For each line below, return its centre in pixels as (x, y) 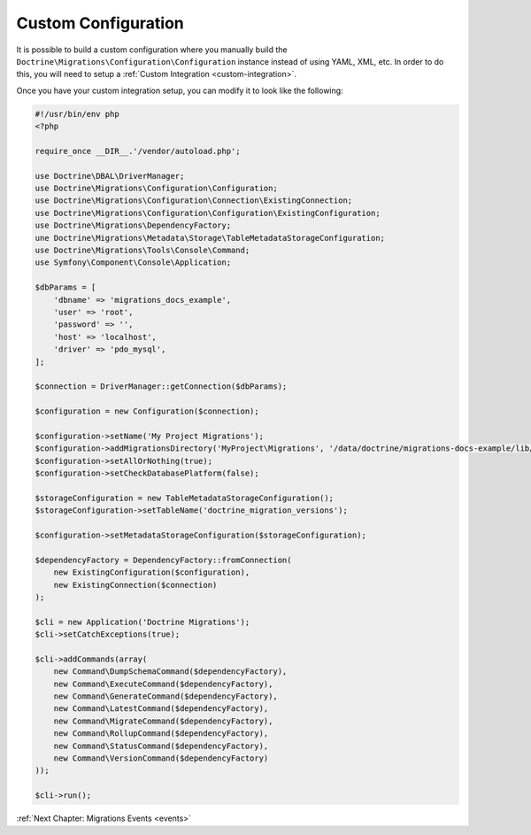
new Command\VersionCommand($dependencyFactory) (161, 758)
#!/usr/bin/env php (77, 114)
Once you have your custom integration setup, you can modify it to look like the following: (180, 90)
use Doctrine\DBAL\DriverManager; (110, 176)
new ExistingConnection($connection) (135, 585)
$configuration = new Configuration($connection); (147, 411)
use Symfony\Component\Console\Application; (133, 263)
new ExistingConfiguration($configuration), (152, 572)
